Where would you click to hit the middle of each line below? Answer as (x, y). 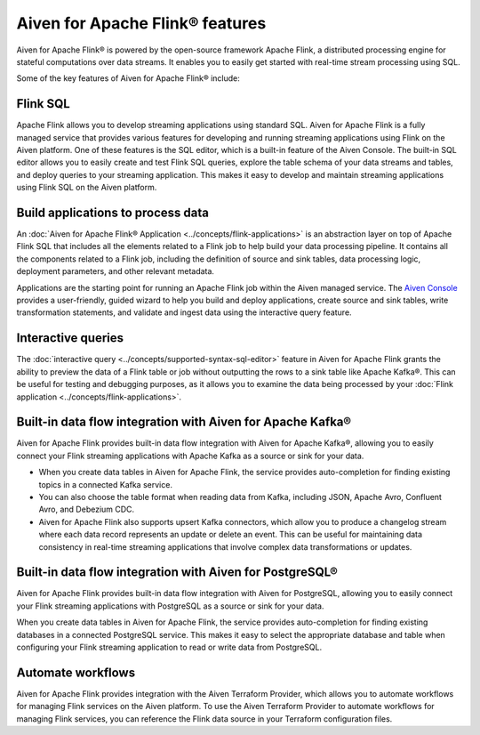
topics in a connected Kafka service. (106, 484)
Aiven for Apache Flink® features (141, 23)
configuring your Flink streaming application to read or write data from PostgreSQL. (169, 647)
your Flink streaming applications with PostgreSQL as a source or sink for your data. (170, 606)
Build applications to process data (112, 213)
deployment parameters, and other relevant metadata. (116, 271)
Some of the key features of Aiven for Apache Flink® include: (128, 78)
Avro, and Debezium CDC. (87, 509)
